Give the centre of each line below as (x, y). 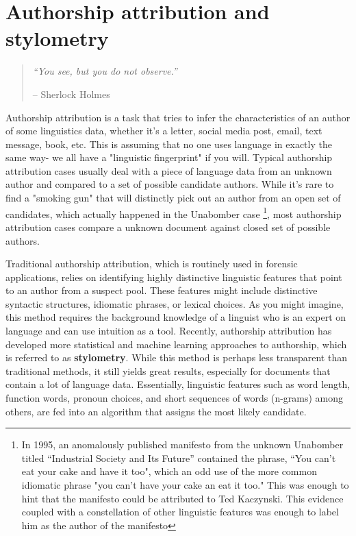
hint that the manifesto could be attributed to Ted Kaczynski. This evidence (182, 498)
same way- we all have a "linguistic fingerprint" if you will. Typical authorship (169, 157)
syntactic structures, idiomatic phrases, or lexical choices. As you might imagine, (175, 303)
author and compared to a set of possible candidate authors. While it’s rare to (170, 184)
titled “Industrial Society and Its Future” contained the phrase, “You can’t (179, 458)
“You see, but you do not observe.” (105, 71)
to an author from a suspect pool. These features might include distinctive (162, 290)
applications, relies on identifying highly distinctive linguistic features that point (174, 277)
